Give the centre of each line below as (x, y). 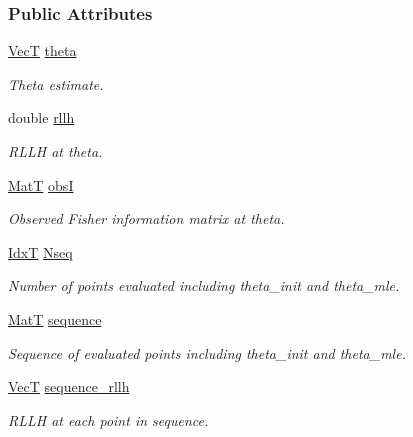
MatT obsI (41, 184)
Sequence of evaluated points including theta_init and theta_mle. (207, 352)
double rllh (41, 117)
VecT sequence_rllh (69, 386)
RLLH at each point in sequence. (108, 419)
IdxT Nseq (40, 251)
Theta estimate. (56, 83)
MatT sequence (55, 318)
